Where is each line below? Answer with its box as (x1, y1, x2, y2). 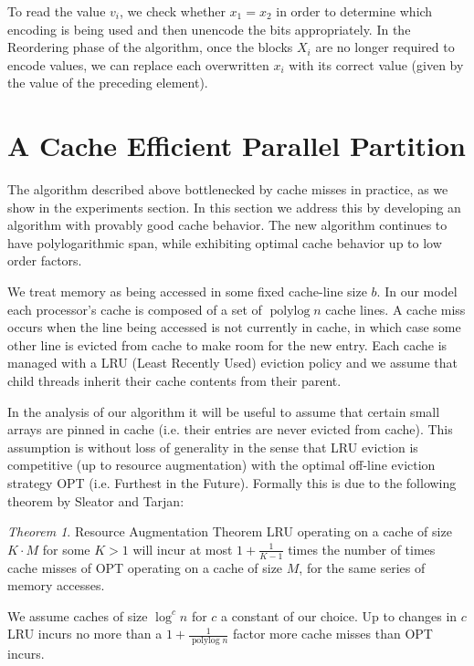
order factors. (7, 251, 82, 270)
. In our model (376, 282, 458, 301)
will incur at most (132, 539, 233, 558)
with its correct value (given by (289, 55, 464, 74)
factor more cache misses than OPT (232, 624, 433, 643)
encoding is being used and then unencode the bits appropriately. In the (7, 19, 411, 38)
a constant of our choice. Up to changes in (221, 606, 458, 625)
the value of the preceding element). (7, 73, 208, 92)
